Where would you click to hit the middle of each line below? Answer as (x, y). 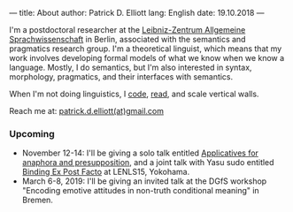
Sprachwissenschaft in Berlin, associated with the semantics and (127, 39)
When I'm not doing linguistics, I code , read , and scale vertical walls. (134, 94)
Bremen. (37, 200)
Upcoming (32, 133)
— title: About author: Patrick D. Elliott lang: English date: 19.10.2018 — (137, 13)
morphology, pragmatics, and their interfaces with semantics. (121, 77)
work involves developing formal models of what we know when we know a (147, 58)
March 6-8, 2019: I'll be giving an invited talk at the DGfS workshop (144, 181)
